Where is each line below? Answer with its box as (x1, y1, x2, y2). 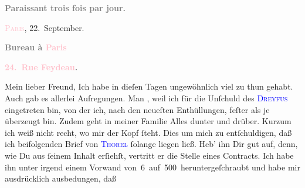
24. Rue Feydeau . (5, 60, 78, 73)
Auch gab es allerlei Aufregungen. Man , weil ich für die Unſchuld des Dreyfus (5, 91, 288, 104)
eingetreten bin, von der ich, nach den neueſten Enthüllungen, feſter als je (5, 103, 270, 115)
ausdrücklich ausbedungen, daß (5, 172, 117, 184)
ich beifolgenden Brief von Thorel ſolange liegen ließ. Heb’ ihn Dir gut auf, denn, (5, 138, 298, 150)
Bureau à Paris (5, 41, 67, 53)
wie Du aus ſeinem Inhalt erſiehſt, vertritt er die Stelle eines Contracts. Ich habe (5, 149, 294, 161)
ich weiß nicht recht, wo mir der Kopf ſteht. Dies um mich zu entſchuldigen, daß (5, 126, 292, 138)
